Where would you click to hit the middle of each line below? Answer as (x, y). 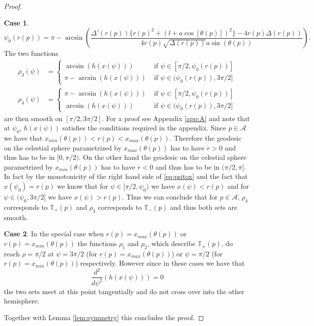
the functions (97, 243)
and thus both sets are (204, 207)
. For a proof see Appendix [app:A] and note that (176, 118)
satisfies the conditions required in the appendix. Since (144, 128)
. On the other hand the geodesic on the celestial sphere (162, 157)
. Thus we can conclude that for (170, 196)
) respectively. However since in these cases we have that (160, 263)
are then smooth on (33, 118)
